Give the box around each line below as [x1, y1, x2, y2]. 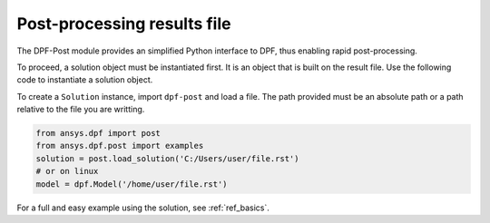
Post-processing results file [16, 14, 231, 34]
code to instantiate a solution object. [16, 74, 153, 85]
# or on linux [35, 166, 99, 177]
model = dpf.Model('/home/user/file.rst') [35, 179, 228, 189]
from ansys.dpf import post [35, 128, 161, 139]
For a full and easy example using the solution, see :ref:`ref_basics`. [16, 202, 269, 213]
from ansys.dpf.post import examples [35, 141, 204, 151]
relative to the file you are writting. [16, 104, 145, 115]
